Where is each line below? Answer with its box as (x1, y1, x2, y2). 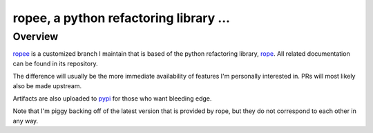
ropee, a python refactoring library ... (12, 10, 231, 25)
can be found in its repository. (12, 59, 98, 68)
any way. (12, 116, 39, 125)
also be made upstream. (12, 81, 82, 90)
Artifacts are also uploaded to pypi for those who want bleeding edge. (12, 94, 212, 103)
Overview (12, 30, 59, 43)
